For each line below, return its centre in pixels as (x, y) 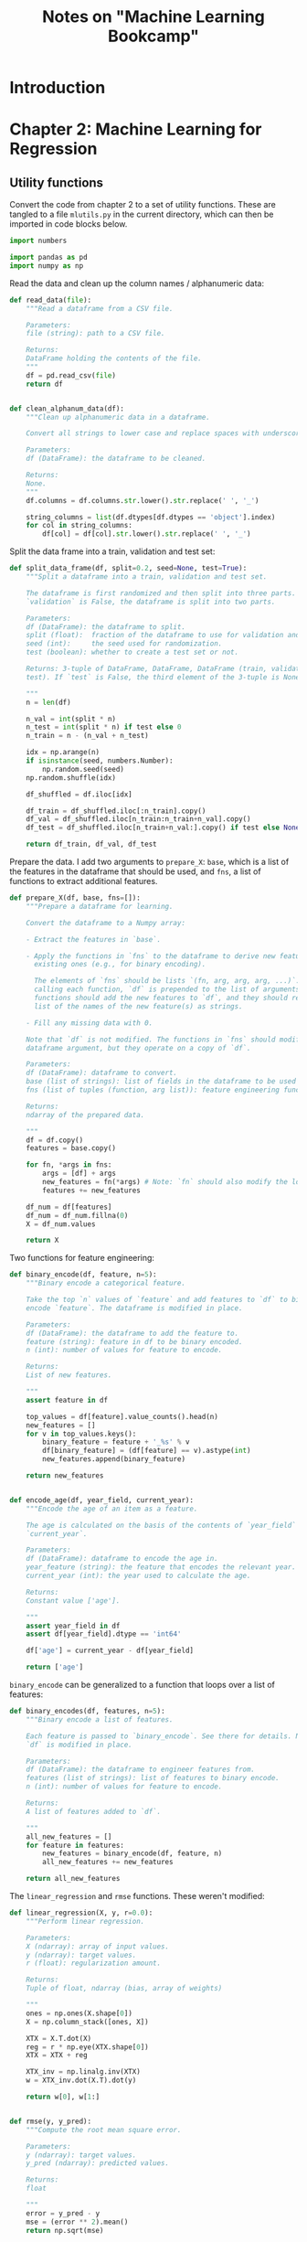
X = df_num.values (61, 1224)
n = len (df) (48, 702)
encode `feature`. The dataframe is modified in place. (135, 1308)
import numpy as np (47, 266)
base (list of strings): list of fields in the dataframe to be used (161, 1082)
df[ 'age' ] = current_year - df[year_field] (110, 1651)
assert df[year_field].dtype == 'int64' (104, 1634)
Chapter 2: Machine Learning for (136, 129)
